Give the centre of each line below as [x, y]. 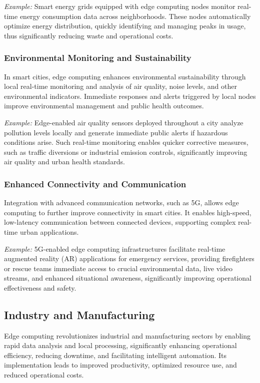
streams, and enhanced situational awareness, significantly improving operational [128, 278]
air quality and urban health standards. [64, 162]
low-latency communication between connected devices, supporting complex [120, 222]
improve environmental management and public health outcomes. [104, 106]
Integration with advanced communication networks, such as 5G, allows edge [121, 202]
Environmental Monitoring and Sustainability [98, 58]
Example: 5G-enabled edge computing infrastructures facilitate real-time [115, 248]
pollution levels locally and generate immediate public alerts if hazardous [116, 132]
